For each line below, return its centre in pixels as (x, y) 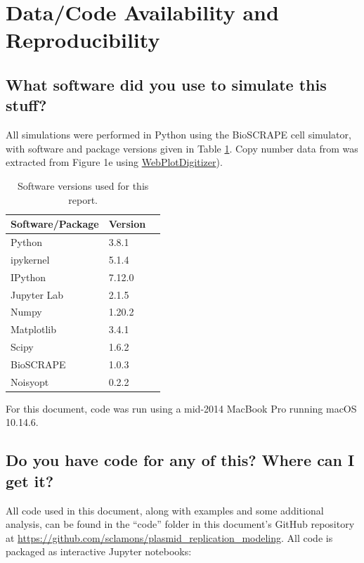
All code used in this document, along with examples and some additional (165, 510)
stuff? (26, 105)
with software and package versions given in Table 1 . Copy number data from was (182, 148)
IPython (28, 277)
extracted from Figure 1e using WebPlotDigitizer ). (114, 162)
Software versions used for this (83, 185)
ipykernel (30, 259)
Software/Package (55, 224)
